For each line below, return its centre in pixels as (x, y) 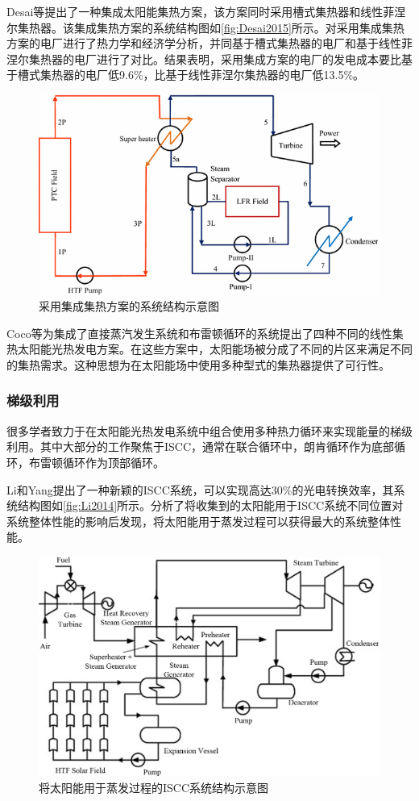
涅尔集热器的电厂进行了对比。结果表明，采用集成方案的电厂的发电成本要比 (204, 58)
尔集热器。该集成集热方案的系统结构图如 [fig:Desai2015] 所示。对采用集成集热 (205, 27)
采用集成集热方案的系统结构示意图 (129, 306)
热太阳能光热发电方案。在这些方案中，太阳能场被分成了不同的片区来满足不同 (209, 349)
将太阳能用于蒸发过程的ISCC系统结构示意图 (154, 787)
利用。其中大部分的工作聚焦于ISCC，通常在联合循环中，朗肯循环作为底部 (201, 446)
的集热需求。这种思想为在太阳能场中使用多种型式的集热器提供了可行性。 (198, 364)
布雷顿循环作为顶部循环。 (96, 462)
